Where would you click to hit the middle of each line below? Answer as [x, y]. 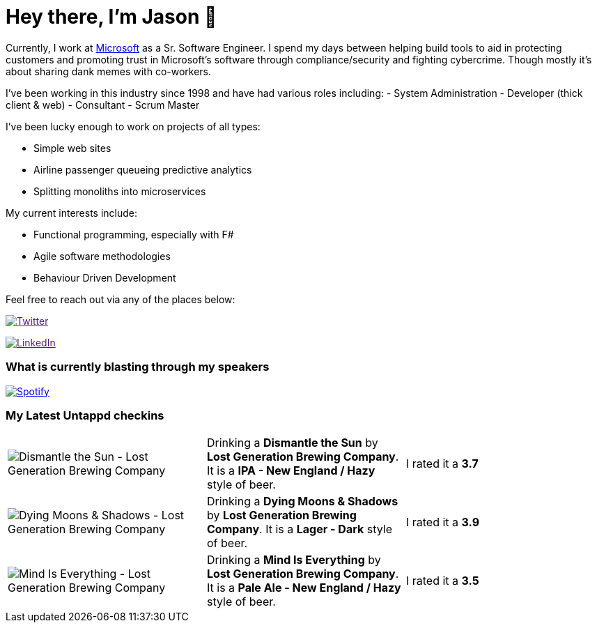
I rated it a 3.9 [443, 522]
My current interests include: [71, 213]
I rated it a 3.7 [442, 464]
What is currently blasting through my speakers [138, 367]
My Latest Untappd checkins [85, 415]
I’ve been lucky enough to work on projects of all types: [133, 126]
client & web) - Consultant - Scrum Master [103, 105]
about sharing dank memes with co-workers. [109, 71]
